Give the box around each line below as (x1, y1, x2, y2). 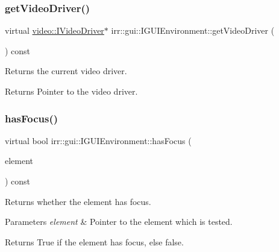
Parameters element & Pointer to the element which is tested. (5, 215, 233, 228)
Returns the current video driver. (5, 65, 127, 77)
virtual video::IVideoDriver (5, 24, 104, 37)
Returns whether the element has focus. (5, 195, 151, 207)
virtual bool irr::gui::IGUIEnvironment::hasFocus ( (5, 134, 192, 146)
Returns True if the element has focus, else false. (5, 235, 184, 248)
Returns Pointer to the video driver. (5, 85, 138, 97)
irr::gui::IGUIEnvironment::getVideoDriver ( (111, 24, 275, 37)
